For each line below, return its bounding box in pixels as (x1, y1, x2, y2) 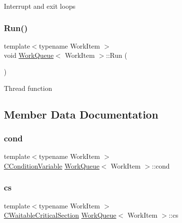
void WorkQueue (4, 50, 54, 60)
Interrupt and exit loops (4, 1, 76, 11)
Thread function (4, 83, 52, 93)
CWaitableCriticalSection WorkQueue (4, 210, 116, 220)
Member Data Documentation (4, 106, 159, 121)
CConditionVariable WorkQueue (4, 160, 99, 171)
